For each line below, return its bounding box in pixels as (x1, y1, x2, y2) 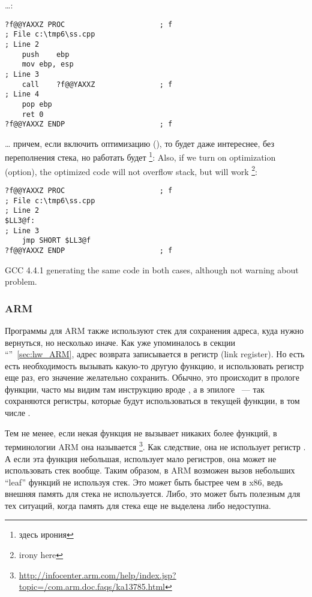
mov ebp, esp (22, 60, 74, 69)
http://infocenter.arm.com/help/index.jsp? (19, 568, 176, 581)
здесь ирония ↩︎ (19, 528, 74, 541)
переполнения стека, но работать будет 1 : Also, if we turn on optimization (5, 149, 276, 164)
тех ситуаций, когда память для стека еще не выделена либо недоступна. (5, 499, 271, 511)
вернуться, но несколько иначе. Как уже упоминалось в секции (5, 336, 236, 348)
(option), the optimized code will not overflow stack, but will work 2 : (5, 163, 257, 177)
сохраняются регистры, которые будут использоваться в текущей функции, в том (5, 394, 300, 407)
